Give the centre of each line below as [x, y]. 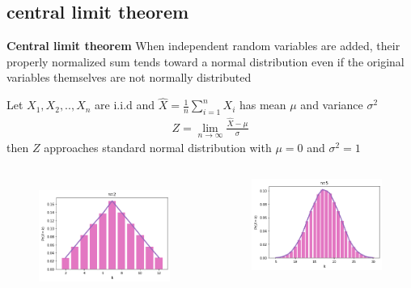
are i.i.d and [125, 105]
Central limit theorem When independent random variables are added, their [203, 46]
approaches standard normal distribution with [158, 148]
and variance [332, 105]
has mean [263, 105]
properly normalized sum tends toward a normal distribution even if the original [205, 61]
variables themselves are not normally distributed [129, 77]
